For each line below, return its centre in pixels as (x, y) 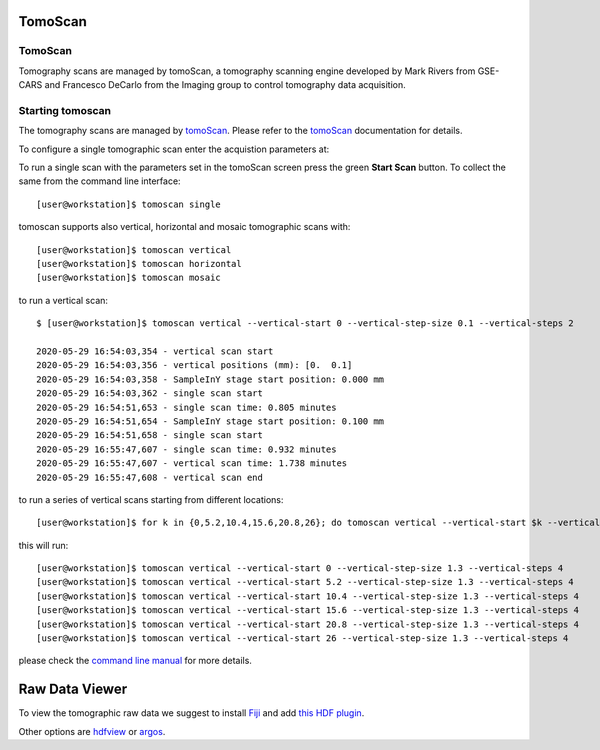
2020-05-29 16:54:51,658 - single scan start (150, 435)
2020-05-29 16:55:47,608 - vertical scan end (150, 477)
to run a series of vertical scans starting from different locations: (151, 499)
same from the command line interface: (99, 181)
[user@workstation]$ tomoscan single (129, 204)
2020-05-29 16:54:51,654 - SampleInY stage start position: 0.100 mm (210, 421)
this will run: (43, 545)
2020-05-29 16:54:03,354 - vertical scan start (155, 351)
